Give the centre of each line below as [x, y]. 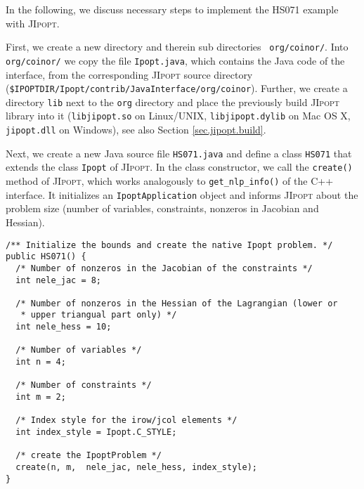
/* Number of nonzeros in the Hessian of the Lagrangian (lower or [177, 303]
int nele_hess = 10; [64, 327]
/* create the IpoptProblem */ [89, 456]
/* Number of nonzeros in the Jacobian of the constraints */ [164, 268]
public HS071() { [46, 257]
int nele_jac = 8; [59, 280]
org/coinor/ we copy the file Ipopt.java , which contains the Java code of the [175, 60]
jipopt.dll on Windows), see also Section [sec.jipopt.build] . [136, 130]
